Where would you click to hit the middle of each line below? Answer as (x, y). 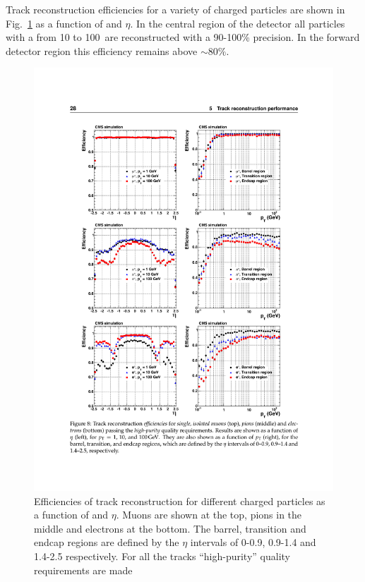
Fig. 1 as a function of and (64, 23)
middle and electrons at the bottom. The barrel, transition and (170, 528)
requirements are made (83, 570)
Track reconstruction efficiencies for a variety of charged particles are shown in (175, 9)
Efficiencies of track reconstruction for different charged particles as (180, 501)
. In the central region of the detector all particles (238, 23)
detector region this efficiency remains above (102, 50)
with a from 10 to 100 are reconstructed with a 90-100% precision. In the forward (183, 37)
